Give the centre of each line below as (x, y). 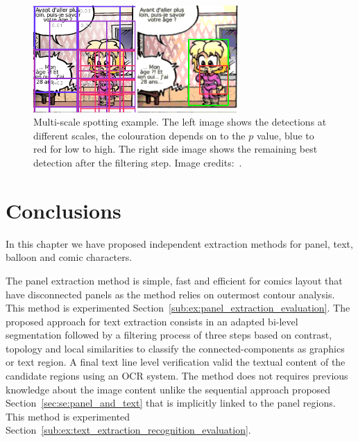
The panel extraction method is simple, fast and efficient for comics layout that (174, 280)
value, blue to (285, 135)
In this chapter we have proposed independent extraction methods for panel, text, (179, 243)
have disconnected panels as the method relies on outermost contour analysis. (170, 294)
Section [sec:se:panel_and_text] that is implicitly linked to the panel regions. (171, 403)
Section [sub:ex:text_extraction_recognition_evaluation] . (128, 430)
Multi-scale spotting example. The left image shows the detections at (180, 122)
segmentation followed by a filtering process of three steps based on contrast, (169, 335)
